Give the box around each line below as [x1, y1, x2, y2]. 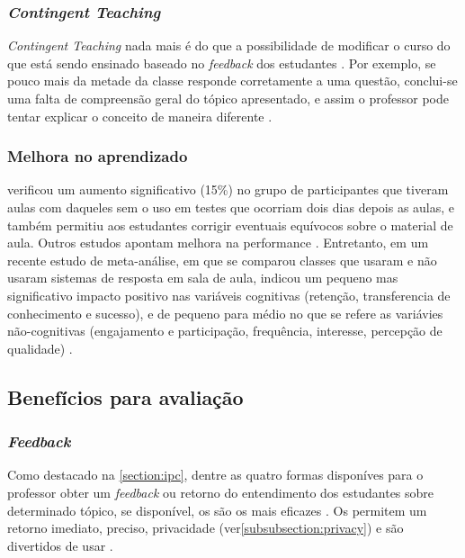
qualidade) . [7, 338, 73, 357]
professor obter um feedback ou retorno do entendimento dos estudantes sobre [7, 482, 434, 501]
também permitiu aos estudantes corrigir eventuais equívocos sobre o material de [7, 215, 453, 234]
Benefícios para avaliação [7, 382, 244, 410]
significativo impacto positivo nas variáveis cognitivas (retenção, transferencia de [7, 285, 451, 304]
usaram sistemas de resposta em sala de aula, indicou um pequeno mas [7, 268, 398, 287]
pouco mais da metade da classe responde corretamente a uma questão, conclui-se [7, 71, 458, 90]
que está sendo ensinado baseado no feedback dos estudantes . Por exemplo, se [7, 53, 436, 72]
